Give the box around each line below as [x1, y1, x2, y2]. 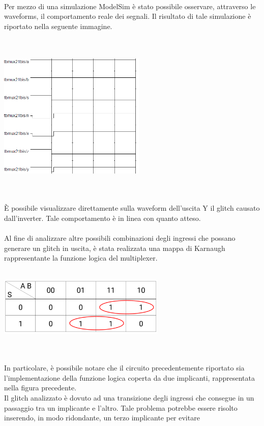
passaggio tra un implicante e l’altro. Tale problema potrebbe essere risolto [4, 402, 238, 413]
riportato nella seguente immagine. [4, 20, 112, 31]
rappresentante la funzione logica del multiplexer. [4, 252, 158, 263]
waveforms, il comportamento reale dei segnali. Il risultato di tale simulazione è [4, 11, 251, 21]
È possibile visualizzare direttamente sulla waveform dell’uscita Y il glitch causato [4, 203, 260, 213]
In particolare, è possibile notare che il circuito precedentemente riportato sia [4, 362, 245, 373]
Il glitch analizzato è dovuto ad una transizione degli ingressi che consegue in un [4, 392, 254, 403]
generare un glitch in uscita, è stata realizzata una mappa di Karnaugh [4, 242, 225, 253]
